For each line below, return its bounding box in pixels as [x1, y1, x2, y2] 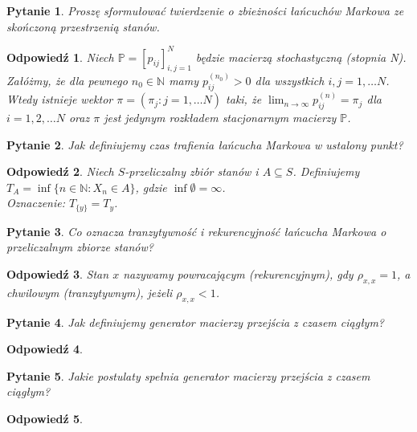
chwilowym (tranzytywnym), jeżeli [6, 283, 173, 300]
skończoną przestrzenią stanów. [6, 18, 160, 35]
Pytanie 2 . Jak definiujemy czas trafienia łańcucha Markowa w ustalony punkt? [6, 136, 403, 153]
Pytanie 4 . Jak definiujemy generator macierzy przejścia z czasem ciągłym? [6, 313, 385, 330]
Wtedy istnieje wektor [6, 91, 113, 108]
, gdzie [135, 178, 167, 195]
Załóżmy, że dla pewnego [6, 71, 128, 88]
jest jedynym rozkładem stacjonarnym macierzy [104, 108, 337, 125]
